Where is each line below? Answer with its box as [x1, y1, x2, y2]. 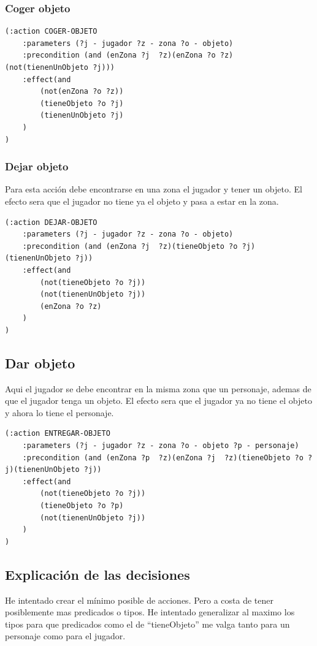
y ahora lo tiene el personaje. [5, 406, 114, 419]
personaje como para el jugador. [5, 629, 126, 642]
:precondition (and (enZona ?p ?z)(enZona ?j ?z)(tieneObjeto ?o [22, 453, 304, 462]
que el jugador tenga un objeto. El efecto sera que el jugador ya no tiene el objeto [5, 394, 312, 407]
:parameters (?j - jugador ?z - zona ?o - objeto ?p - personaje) [22, 441, 299, 450]
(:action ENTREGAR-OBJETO [5, 429, 110, 438]
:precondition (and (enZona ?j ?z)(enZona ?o [22, 51, 216, 60]
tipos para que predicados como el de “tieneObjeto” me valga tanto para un [5, 617, 290, 630]
